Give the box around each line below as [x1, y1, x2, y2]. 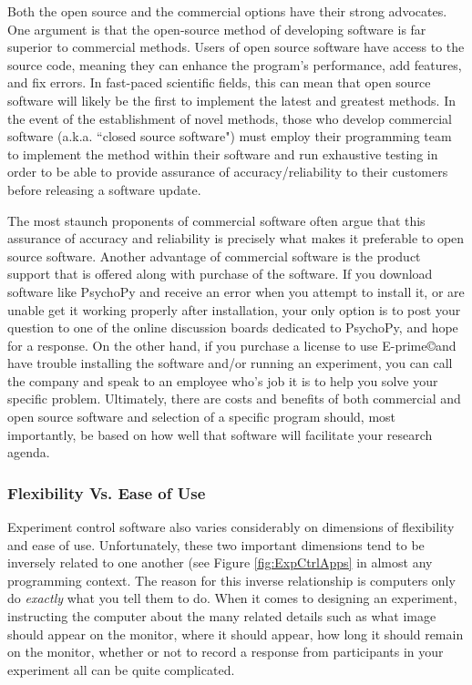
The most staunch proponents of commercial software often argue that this [7, 210, 426, 230]
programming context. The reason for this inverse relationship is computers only [7, 570, 456, 589]
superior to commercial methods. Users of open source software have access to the [7, 37, 465, 56]
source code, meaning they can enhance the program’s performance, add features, [7, 55, 462, 74]
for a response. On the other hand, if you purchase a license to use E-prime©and [7, 335, 457, 354]
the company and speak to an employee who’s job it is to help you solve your [7, 371, 438, 390]
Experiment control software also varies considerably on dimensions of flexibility [7, 517, 455, 537]
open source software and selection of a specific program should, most [7, 407, 396, 426]
